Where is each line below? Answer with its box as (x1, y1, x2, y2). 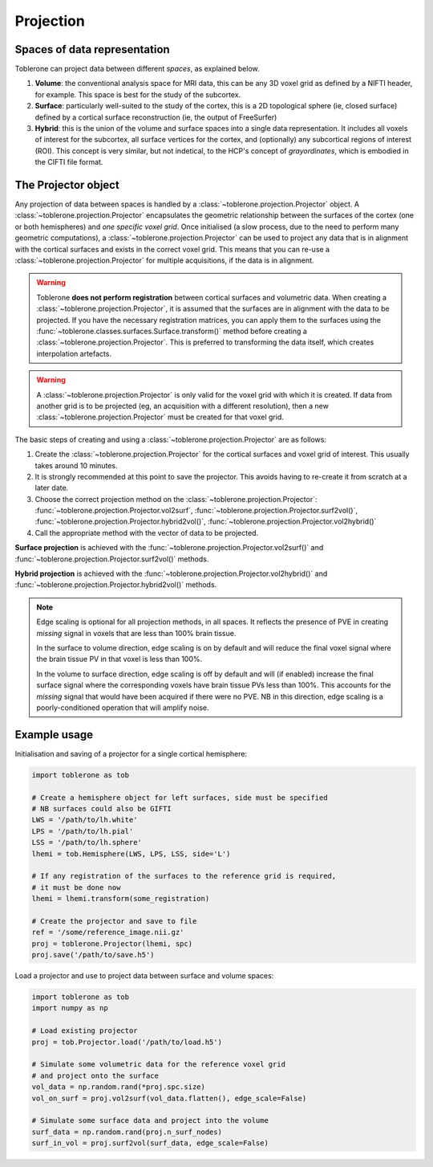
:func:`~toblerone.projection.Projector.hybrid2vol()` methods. (14, 580, 217, 590)
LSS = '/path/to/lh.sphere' (31, 838, 142, 847)
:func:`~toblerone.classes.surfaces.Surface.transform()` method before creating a (36, 326, 308, 336)
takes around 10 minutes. (34, 460, 118, 470)
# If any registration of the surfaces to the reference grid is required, (31, 871, 337, 881)
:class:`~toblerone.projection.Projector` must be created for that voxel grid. (36, 412, 284, 422)
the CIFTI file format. (34, 157, 103, 167)
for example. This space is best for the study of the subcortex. (34, 89, 241, 100)
